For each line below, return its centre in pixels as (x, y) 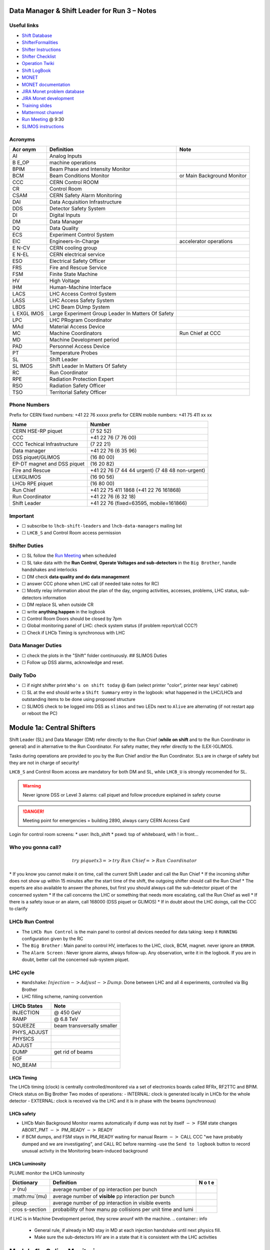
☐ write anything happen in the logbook (63, 611)
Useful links (24, 25)
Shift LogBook (36, 70)
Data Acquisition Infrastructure (85, 201)
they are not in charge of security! (44, 763)
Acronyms (22, 139)
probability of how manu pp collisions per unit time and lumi (123, 1209)
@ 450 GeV (67, 1012)
